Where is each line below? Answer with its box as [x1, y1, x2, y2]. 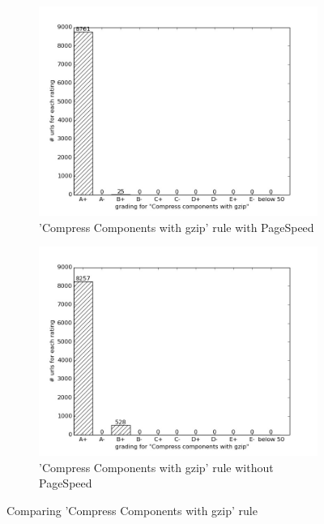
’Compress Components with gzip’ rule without [39, 458, 274, 475]
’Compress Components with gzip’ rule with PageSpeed [39, 218, 314, 235]
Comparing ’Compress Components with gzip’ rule [6, 501, 258, 518]
